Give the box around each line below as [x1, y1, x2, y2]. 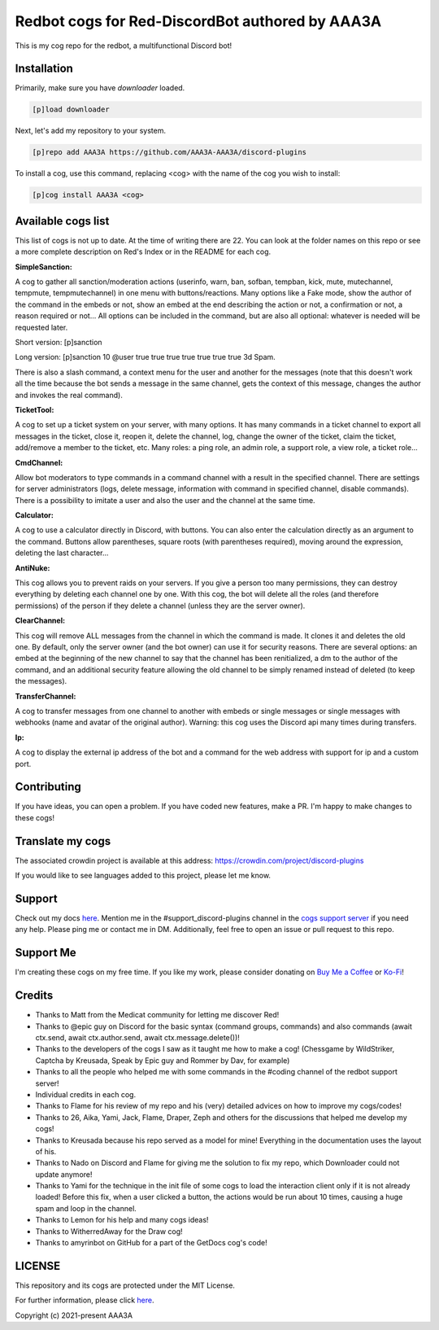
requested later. [15, 322, 68, 332]
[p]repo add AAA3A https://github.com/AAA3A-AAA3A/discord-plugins [32, 147, 307, 157]
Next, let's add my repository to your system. [15, 126, 167, 136]
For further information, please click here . [15, 1295, 154, 1306]
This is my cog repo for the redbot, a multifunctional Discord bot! [15, 41, 233, 50]
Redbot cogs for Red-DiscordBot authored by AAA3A [15, 12, 382, 30]
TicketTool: [15, 405, 54, 414]
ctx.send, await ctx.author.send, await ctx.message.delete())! [35, 1032, 240, 1042]
